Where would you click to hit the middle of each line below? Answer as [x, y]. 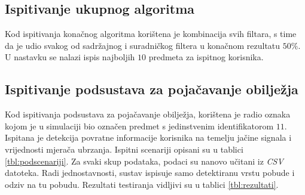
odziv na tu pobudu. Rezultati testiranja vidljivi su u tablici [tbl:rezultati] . [142, 184]
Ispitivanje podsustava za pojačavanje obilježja [152, 89]
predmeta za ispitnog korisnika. [206, 57]
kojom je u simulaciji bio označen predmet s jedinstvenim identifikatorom [139, 126]
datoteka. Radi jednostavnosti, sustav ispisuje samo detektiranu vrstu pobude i [150, 173]
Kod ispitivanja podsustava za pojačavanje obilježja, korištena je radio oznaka [148, 114]
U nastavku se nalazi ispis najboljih [70, 57]
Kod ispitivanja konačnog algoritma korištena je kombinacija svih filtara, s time [151, 34]
